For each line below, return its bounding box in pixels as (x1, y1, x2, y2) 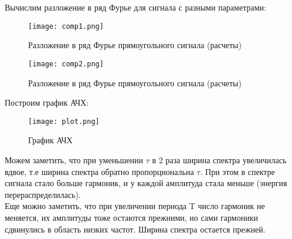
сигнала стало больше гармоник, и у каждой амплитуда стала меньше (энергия (5, 177, 287, 189)
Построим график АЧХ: (5, 96, 89, 109)
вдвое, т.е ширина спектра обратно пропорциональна (5, 165, 194, 177)
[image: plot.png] (28, 117, 100, 126)
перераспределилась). (5, 188, 81, 200)
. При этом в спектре (200, 165, 275, 177)
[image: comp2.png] (28, 59, 104, 68)
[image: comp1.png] (28, 22, 104, 31)
